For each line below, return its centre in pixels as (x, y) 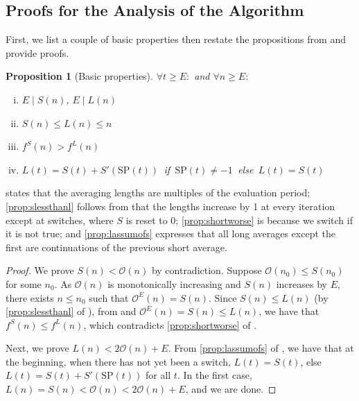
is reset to (147, 220)
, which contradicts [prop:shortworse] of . (170, 324)
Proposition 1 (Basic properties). (79, 76)
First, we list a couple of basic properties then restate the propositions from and (176, 39)
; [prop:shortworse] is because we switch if (264, 220)
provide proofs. (37, 52)
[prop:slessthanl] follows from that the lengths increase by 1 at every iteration (170, 206)
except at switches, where (60, 220)
